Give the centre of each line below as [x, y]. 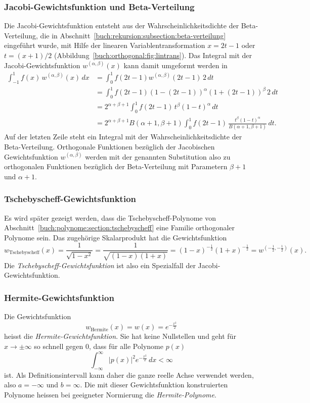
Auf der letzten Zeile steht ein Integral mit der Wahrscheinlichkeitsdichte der [123, 137]
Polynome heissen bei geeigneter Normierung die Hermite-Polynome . [110, 395]
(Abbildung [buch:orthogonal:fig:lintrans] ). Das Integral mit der [153, 55]
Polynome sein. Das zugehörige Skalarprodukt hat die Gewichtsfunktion [116, 237]
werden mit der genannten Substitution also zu [158, 156]
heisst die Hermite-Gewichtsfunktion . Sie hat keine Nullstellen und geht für [120, 336]
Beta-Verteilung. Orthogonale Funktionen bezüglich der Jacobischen [109, 147]
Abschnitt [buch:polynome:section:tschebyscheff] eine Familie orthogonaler [120, 228]
